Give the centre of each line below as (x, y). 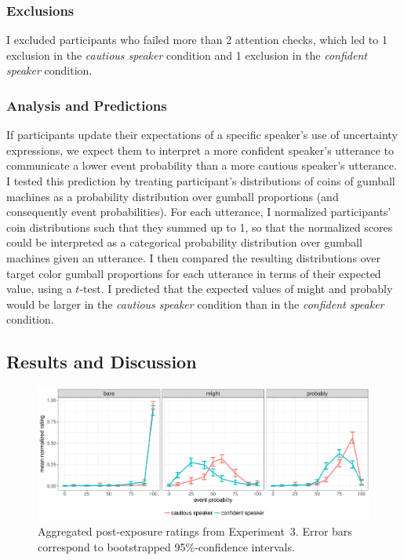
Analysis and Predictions (87, 105)
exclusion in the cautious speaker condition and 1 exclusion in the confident (187, 55)
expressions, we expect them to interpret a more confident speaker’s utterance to (200, 150)
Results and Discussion (102, 362)
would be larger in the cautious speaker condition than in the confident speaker (195, 304)
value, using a (39, 289)
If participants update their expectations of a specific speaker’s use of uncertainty (202, 135)
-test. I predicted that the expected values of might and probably (236, 289)
